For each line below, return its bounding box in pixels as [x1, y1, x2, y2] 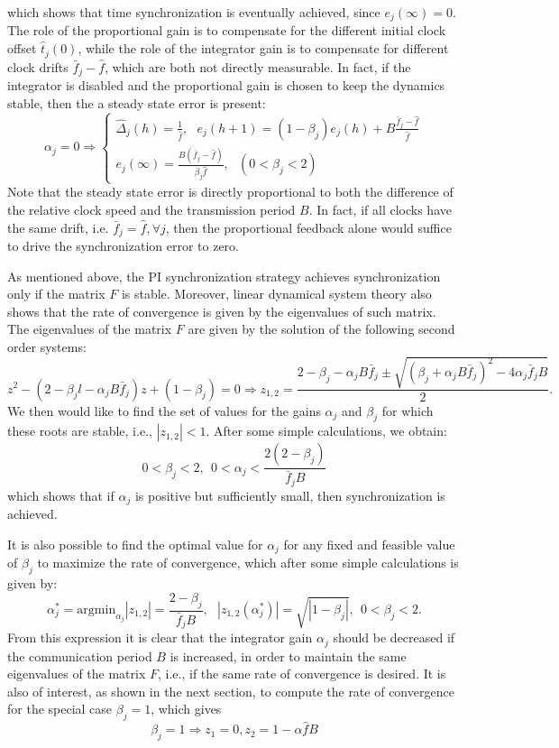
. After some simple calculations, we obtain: [206, 421, 447, 440]
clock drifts [7, 57, 69, 76]
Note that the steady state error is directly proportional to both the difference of [7, 182, 454, 201]
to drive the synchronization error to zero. [7, 236, 239, 254]
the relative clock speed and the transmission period [7, 199, 296, 218]
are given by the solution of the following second [188, 319, 455, 338]
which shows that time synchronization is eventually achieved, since [7, 3, 380, 21]
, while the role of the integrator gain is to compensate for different [78, 39, 449, 58]
